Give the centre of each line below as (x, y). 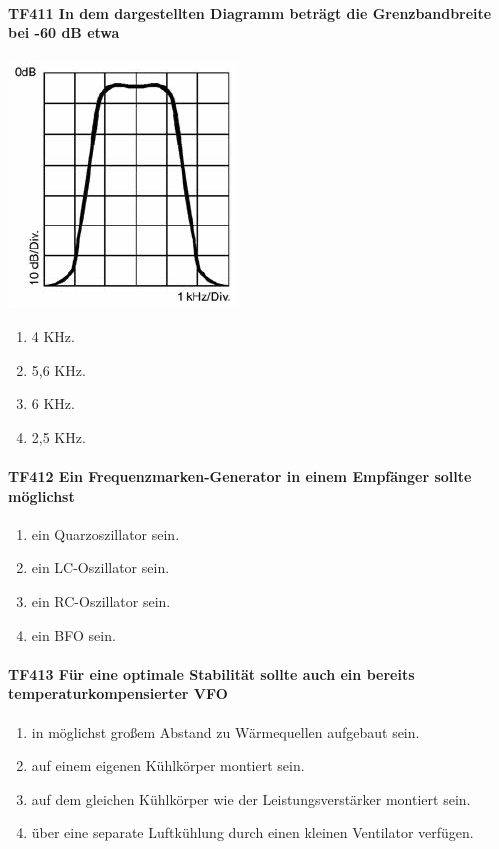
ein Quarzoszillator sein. (105, 533)
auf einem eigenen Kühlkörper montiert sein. (168, 765)
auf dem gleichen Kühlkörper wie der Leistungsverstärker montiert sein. (251, 798)
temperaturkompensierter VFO (118, 693)
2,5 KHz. (58, 436)
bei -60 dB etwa (64, 32)
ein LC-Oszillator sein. (100, 567)
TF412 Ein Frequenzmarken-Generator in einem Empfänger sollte (240, 475)
